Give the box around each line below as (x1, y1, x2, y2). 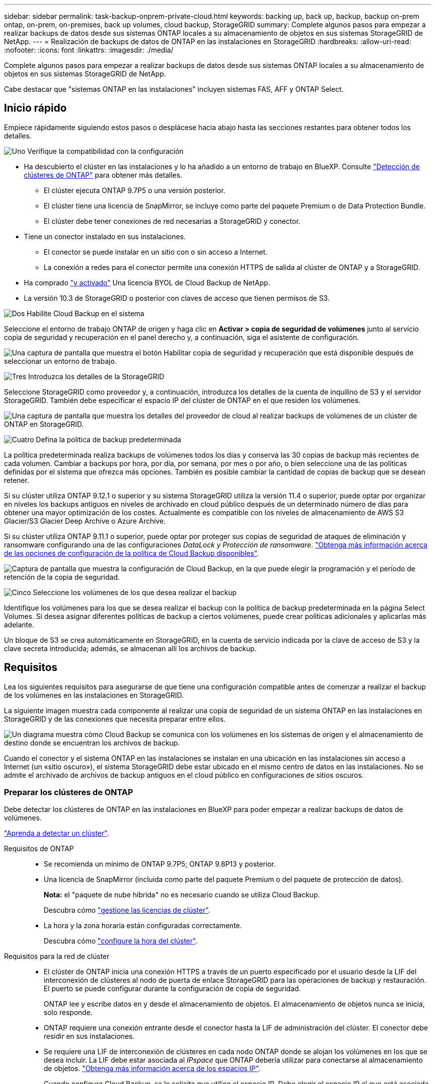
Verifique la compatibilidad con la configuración (27, 146, 184, 155)
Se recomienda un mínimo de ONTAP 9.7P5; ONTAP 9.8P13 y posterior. (44, 860, 276, 869)
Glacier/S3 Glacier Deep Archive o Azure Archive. (4, 516, 166, 525)
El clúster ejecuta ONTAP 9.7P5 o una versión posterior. (44, 186, 225, 195)
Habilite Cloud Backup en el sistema (26, 309, 145, 318)
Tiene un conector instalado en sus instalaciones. (24, 232, 186, 241)
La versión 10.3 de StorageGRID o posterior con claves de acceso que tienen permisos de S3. (24, 293, 330, 302)
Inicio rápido (4, 102, 67, 115)
